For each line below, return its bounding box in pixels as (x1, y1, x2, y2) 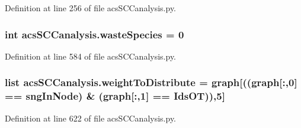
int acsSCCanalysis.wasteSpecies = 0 (5, 27, 184, 41)
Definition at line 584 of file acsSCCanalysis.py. (5, 50, 177, 62)
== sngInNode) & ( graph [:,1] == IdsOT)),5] (5, 88, 225, 103)
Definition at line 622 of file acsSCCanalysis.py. (5, 111, 177, 124)
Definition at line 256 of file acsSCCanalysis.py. (5, 2, 177, 14)
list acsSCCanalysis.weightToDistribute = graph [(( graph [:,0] (5, 75, 297, 90)
